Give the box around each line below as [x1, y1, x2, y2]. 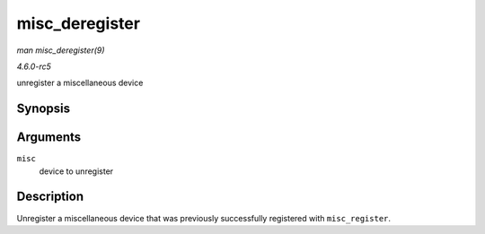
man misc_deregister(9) [16, 45, 105, 56]
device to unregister [39, 166, 114, 177]
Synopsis [16, 101, 71, 117]
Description [16, 189, 84, 204]
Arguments [16, 130, 82, 145]
